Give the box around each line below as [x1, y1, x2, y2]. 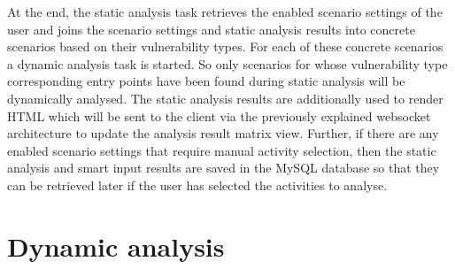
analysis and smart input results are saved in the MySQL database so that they [7, 158, 440, 177]
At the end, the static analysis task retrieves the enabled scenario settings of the [7, 3, 443, 20]
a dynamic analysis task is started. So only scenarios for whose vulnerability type [7, 54, 448, 73]
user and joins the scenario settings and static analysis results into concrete [7, 19, 415, 38]
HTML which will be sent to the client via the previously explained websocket [7, 106, 431, 125]
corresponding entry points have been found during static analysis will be [7, 72, 405, 90]
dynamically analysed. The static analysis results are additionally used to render [7, 88, 443, 107]
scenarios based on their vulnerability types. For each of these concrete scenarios [7, 37, 443, 56]
